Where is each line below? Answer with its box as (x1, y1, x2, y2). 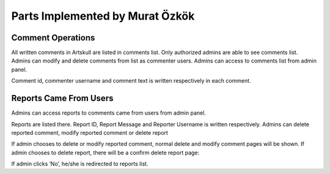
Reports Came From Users (11, 93, 114, 104)
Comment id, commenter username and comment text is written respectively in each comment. (11, 77, 251, 85)
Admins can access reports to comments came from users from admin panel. (11, 109, 206, 116)
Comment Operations (11, 32, 95, 43)
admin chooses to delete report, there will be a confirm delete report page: (11, 149, 200, 156)
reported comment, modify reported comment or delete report (11, 129, 168, 136)
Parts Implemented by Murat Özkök (11, 9, 195, 23)
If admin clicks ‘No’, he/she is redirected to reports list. (11, 160, 148, 168)
